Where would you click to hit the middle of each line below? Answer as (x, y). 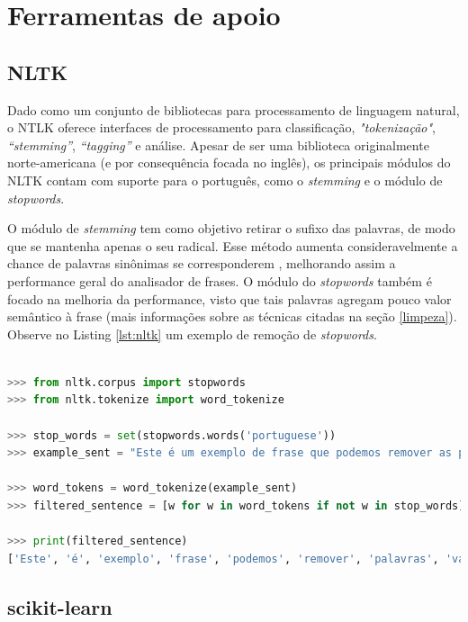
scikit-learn (60, 606)
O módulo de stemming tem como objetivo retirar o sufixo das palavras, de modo (231, 228)
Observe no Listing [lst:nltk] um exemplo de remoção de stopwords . (192, 334)
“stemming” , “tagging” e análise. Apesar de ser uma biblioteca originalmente (218, 144)
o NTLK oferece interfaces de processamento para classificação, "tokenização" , (222, 127)
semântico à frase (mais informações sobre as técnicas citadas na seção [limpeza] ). (232, 316)
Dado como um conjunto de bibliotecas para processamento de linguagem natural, (234, 109)
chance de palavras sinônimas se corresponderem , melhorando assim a (202, 263)
